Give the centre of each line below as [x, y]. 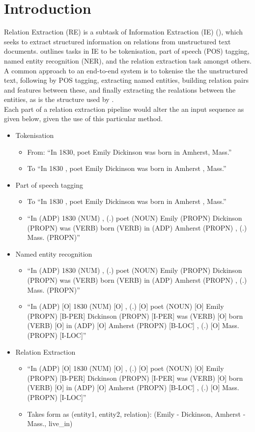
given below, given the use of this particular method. [84, 118]
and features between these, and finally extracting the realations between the [120, 89]
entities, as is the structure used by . [59, 99]
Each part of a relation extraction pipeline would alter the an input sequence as [124, 109]
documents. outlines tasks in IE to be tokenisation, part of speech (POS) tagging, [127, 51]
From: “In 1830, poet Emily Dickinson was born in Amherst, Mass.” [129, 151]
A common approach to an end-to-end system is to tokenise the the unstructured [126, 70]
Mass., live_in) [50, 423]
